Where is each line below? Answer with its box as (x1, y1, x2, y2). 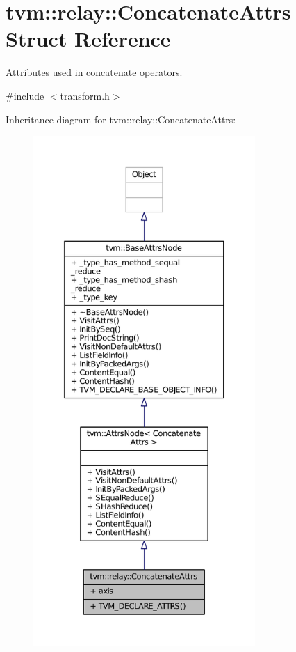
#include (6, 88, 44, 102)
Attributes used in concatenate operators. (6, 65, 183, 79)
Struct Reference (6, 24, 171, 53)
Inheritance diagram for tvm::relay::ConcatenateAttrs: (6, 111, 236, 126)
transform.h (60, 88, 110, 102)
